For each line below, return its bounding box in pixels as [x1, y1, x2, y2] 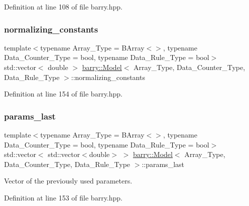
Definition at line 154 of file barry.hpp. [4, 88, 122, 99]
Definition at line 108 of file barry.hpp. [4, 1, 122, 11]
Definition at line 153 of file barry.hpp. [4, 192, 122, 202]
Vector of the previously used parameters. [4, 175, 133, 186]
